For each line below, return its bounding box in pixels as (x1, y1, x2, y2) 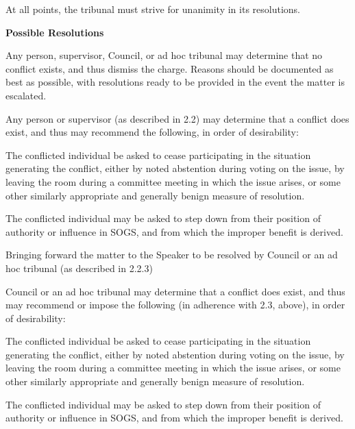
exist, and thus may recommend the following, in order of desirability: (5, 125, 299, 139)
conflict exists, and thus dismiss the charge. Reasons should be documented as (5, 61, 334, 75)
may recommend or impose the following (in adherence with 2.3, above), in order (5, 297, 345, 312)
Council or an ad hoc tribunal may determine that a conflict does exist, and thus (5, 284, 345, 298)
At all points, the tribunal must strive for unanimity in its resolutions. (5, 2, 300, 16)
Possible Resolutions (5, 25, 104, 39)
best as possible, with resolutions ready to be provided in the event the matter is (5, 75, 345, 89)
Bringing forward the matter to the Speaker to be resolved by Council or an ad (5, 247, 338, 262)
